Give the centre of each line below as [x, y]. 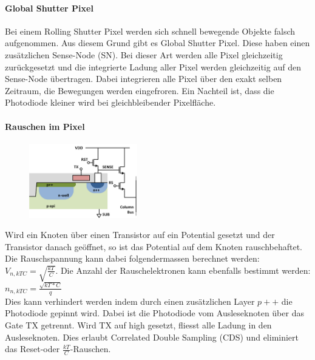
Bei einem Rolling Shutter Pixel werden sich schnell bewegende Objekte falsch [150, 31]
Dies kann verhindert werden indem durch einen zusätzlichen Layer [130, 301]
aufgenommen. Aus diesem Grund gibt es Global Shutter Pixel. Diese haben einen [157, 43]
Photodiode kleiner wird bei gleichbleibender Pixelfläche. [110, 102]
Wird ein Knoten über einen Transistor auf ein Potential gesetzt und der [140, 235]
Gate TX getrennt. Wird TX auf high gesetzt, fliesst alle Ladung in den [138, 324]
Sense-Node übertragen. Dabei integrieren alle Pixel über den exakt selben [144, 79]
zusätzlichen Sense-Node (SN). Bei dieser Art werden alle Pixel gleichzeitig [144, 54]
